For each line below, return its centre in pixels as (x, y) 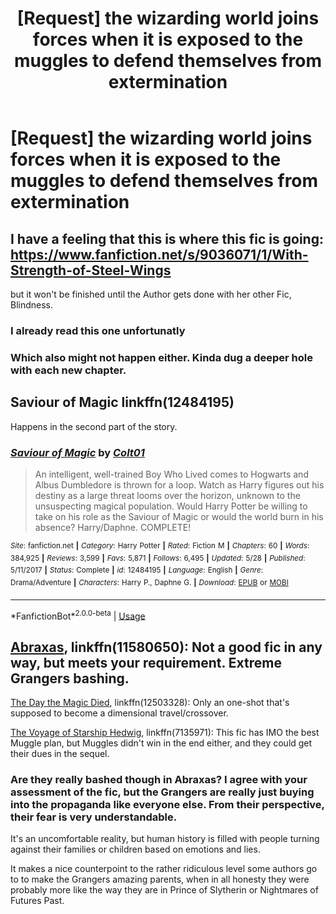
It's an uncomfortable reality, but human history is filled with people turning (165, 839)
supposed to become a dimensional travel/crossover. (119, 713)
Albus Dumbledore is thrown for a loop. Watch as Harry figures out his (179, 484)
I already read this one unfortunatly (98, 330)
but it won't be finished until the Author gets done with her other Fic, (151, 294)
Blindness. (32, 305)
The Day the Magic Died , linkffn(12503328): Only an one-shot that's (150, 703)
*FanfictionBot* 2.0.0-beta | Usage (78, 615)
